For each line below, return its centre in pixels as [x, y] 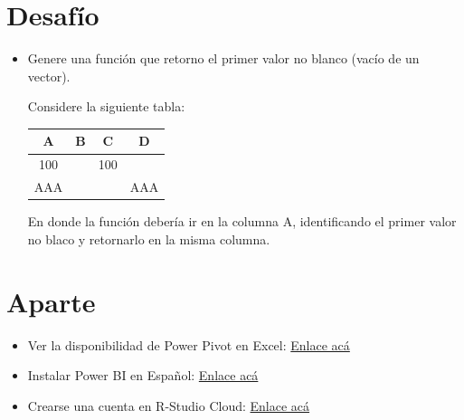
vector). [49, 76]
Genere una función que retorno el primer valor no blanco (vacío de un [223, 58]
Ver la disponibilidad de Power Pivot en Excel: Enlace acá [189, 344]
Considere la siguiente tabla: [106, 106]
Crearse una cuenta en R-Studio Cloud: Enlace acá [169, 405]
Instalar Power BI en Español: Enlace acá [143, 375]
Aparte [51, 301]
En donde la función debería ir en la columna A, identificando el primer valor [242, 221]
